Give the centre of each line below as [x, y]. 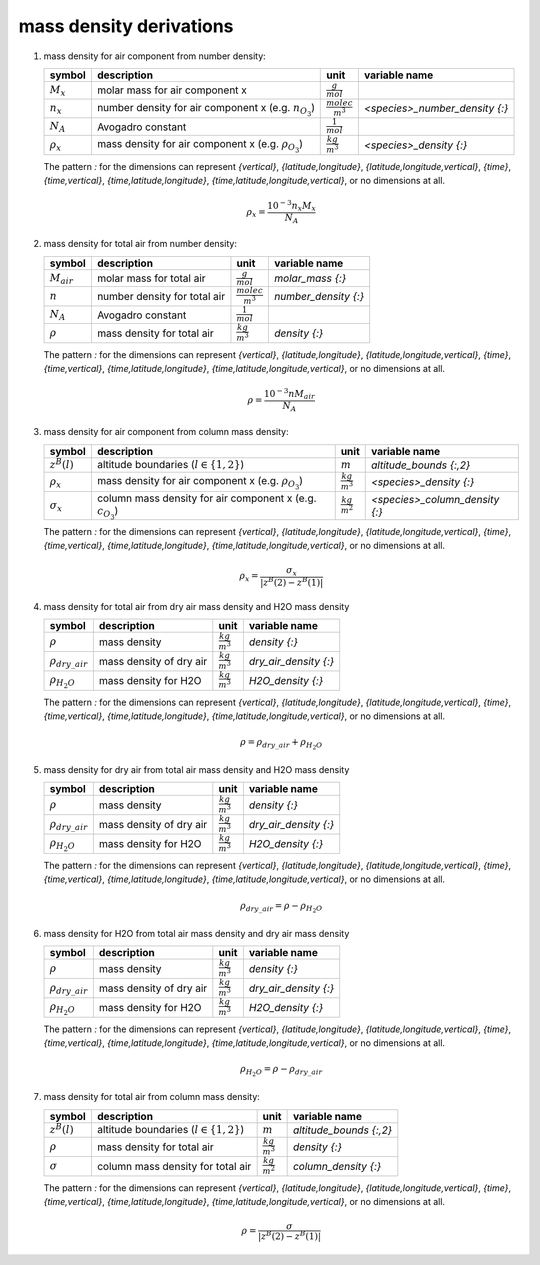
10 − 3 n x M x [291, 206]
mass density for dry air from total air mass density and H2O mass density [196, 770]
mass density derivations [126, 26]
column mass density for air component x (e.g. [206, 498]
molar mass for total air [151, 278]
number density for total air [160, 297]
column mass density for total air [174, 1166]
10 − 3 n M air [289, 394]
